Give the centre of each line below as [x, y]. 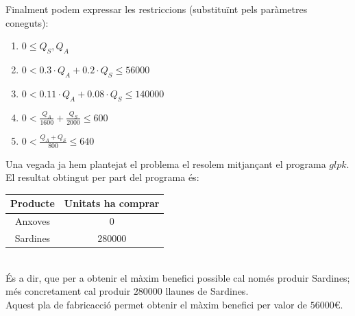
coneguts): [27, 22]
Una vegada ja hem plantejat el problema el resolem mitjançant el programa [166, 163]
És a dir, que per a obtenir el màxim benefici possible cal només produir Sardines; [178, 277]
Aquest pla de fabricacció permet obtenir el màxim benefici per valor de [157, 305]
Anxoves [32, 221]
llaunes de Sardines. [207, 291]
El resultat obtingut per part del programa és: [102, 177]
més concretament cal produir [68, 291]
